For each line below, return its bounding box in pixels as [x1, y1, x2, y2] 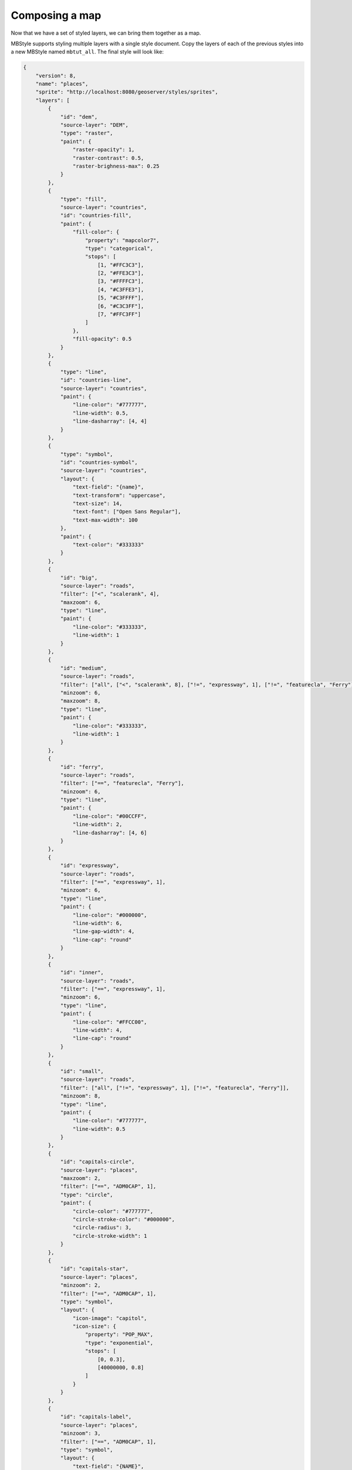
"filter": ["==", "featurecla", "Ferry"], [60, 780, 184, 787]
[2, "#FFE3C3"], [97, 270, 144, 276]
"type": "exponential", [85, 1339, 154, 1346]
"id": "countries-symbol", [60, 459, 138, 466]
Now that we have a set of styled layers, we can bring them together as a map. [11, 29, 201, 36]
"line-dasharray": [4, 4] [72, 418, 147, 425]
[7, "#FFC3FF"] [97, 311, 141, 318]
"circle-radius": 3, [72, 1224, 132, 1231]
